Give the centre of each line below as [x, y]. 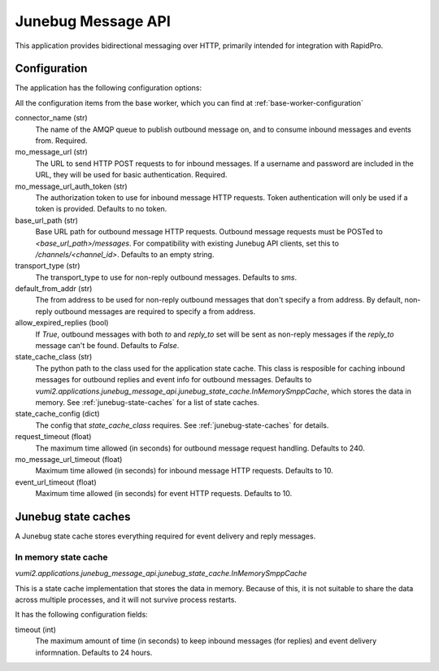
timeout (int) [36, 630]
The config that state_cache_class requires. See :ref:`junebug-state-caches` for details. [182, 425]
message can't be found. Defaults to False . [107, 346]
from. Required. [61, 141]
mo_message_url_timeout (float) [69, 459]
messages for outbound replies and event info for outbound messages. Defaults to [174, 380]
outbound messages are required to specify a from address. [155, 311]
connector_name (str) [52, 118]
